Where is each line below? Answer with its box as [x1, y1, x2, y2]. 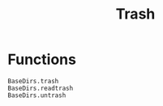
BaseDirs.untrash [7, 91, 66, 100]
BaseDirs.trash [7, 77, 59, 85]
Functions [7, 50, 76, 69]
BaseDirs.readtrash [7, 84, 74, 92]
